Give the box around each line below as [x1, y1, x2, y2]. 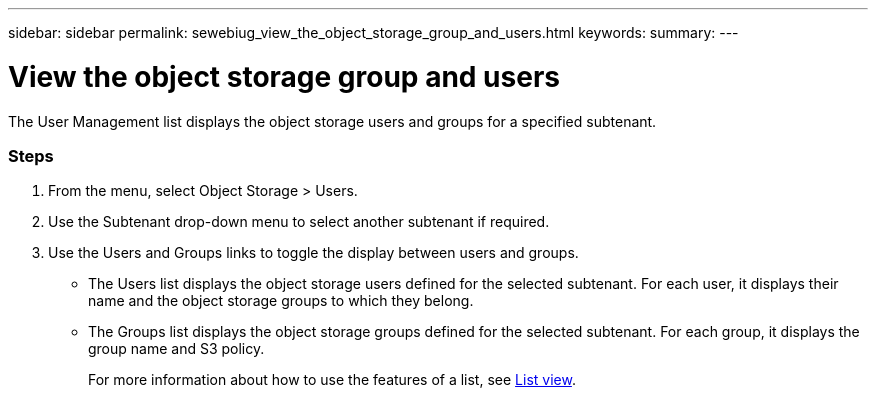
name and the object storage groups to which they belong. [88, 292, 474, 310]
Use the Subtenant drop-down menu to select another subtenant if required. [48, 213, 550, 231]
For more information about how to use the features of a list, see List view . [88, 371, 576, 389]
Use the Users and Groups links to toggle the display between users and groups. [48, 244, 579, 262]
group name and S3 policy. [88, 340, 265, 358]
